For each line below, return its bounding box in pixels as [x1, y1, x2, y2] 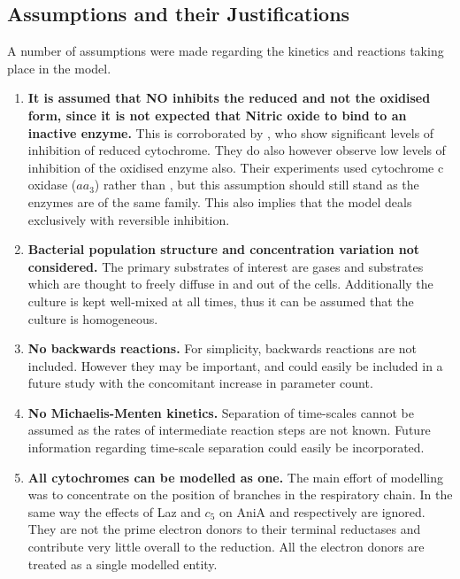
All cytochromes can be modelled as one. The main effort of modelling [27, 467, 444, 486]
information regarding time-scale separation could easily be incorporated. [27, 438, 425, 457]
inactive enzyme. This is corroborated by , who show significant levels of [27, 123, 434, 142]
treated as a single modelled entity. [27, 554, 218, 573]
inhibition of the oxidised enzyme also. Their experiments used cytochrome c [27, 158, 444, 176]
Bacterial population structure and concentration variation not [27, 240, 420, 259]
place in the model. [7, 58, 111, 77]
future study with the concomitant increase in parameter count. [27, 374, 373, 392]
